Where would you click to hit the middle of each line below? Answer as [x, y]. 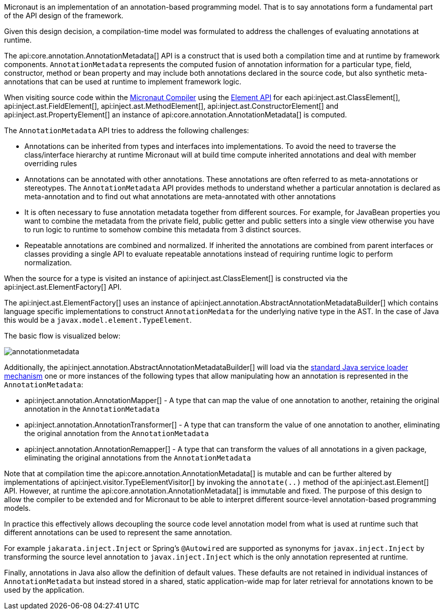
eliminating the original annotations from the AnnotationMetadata [138, 458]
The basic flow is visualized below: [62, 336]
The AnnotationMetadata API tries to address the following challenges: [127, 130]
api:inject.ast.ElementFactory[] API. [63, 287]
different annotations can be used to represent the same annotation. [118, 532]
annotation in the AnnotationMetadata [92, 409]
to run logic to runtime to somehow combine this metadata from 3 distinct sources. [163, 229]
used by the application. [44, 590]
